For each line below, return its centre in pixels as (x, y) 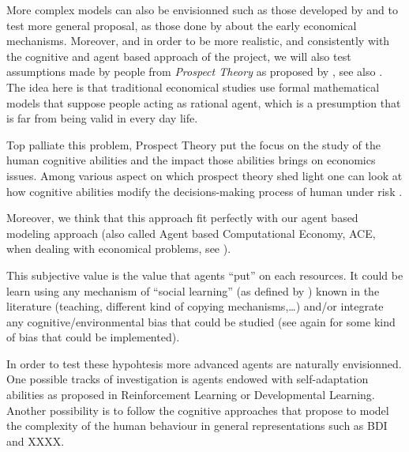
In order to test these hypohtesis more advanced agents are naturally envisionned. (204, 363)
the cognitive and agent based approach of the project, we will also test (179, 56)
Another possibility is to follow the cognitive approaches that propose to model (198, 410)
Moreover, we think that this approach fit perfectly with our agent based (182, 218)
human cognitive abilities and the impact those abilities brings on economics (191, 160)
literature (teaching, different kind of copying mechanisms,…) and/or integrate (195, 306)
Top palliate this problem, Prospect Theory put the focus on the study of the (193, 144)
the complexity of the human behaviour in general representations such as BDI (197, 426)
